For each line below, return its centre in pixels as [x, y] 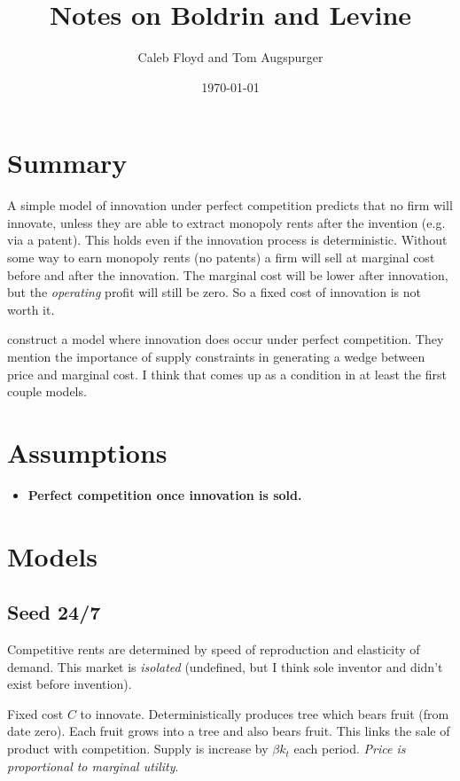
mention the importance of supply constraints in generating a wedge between [216, 356]
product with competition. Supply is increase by [138, 749]
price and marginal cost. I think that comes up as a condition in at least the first [227, 374]
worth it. [31, 309]
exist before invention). [70, 684]
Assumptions [87, 452]
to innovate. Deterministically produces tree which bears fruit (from [265, 713]
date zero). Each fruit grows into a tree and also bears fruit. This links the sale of [229, 731]
